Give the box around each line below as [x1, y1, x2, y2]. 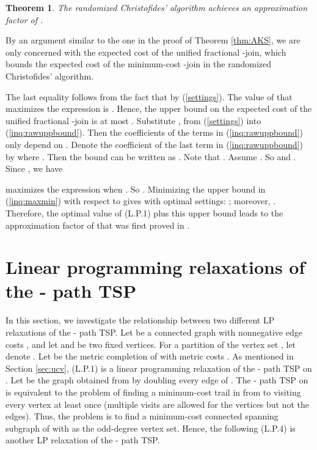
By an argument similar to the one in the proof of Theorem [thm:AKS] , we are [5, 34, 301, 46]
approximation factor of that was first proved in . [5, 218, 190, 231]
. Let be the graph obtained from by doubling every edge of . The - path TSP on [5, 374, 308, 386]
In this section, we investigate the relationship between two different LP [5, 314, 275, 326]
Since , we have [5, 162, 63, 175]
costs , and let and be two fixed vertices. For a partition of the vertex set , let [5, 337, 296, 350]
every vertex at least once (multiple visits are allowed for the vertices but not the [5, 397, 310, 410]
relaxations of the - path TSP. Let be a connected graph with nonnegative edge [5, 326, 302, 338]
